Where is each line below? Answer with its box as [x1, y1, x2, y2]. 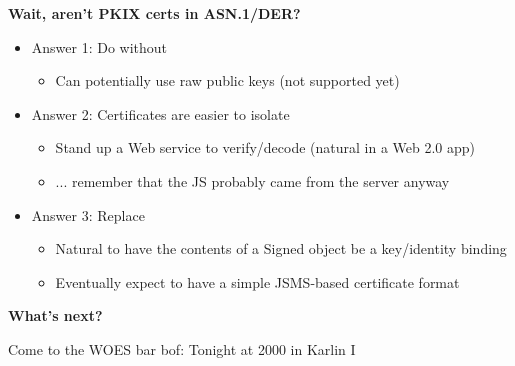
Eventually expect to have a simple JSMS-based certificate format [55, 271, 460, 292]
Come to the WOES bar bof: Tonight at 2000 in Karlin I [8, 338, 356, 359]
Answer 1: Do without [31, 36, 168, 57]
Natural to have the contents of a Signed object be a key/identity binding [55, 238, 507, 259]
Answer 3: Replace [31, 204, 145, 225]
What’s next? [8, 305, 103, 326]
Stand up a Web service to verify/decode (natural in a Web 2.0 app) [55, 137, 476, 158]
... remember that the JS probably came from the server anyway [55, 170, 450, 191]
